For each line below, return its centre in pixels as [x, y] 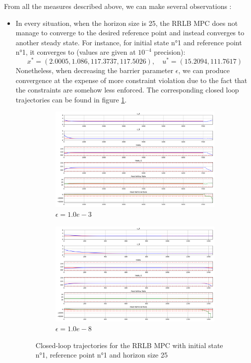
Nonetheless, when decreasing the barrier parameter [94, 70]
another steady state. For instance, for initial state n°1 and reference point [129, 42]
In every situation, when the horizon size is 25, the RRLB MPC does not [127, 23]
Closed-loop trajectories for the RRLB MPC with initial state [129, 345]
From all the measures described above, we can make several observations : [118, 6]
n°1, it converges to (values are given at [76, 52]
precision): [170, 52]
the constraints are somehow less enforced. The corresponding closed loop [127, 90]
